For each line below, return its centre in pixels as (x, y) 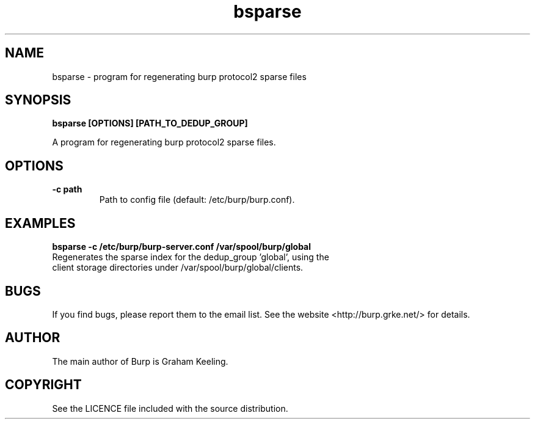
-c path (67, 189)
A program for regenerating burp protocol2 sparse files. (164, 142)
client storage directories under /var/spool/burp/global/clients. (178, 268)
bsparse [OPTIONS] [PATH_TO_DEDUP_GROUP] (150, 123)
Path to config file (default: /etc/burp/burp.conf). (197, 200)
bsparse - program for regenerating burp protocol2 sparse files (179, 76)
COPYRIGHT (43, 385)
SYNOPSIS (38, 100)
